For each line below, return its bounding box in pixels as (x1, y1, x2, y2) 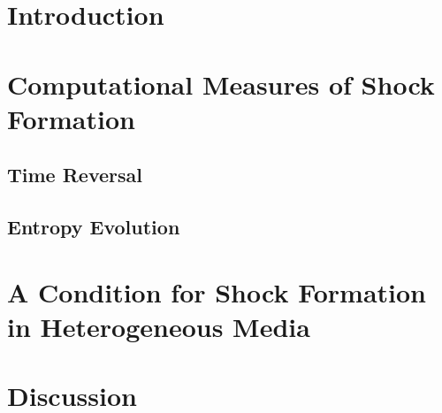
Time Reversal (7, 161, 142, 188)
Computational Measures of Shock (7, 65, 435, 102)
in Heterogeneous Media (7, 308, 310, 344)
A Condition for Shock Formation (7, 273, 427, 310)
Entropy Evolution (7, 213, 180, 241)
